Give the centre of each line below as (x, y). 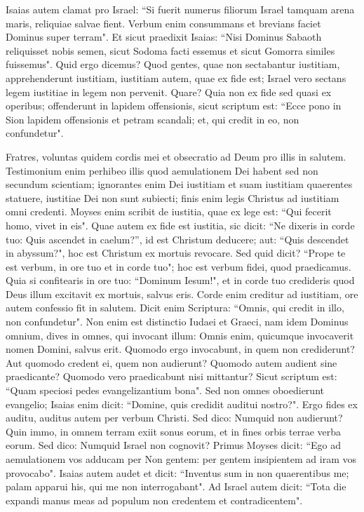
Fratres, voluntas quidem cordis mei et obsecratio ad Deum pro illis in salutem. (176, 156)
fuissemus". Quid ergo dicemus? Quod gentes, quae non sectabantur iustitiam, (173, 64)
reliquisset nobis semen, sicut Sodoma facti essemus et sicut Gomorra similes (170, 50)
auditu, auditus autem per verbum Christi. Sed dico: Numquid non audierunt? (174, 418)
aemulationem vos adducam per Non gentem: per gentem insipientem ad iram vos (181, 459)
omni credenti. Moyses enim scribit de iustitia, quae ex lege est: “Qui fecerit (169, 211)
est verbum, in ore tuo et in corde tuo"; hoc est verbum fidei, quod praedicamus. (178, 266)
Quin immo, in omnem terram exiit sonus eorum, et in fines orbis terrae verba (174, 431)
